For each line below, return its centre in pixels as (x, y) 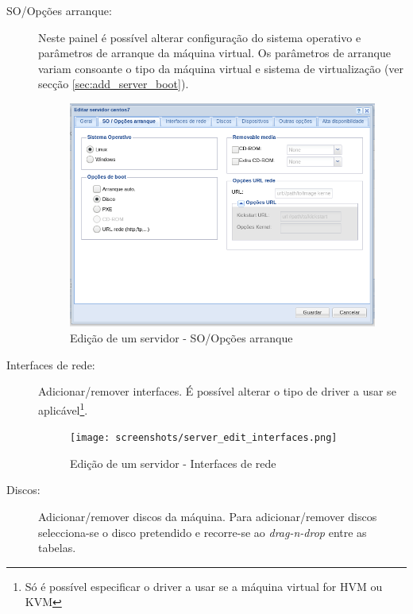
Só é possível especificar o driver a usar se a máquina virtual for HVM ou (204, 586)
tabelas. (57, 548)
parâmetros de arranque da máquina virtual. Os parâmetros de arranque (214, 53)
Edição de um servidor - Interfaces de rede (173, 463)
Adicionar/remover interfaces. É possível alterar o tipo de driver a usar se (217, 391)
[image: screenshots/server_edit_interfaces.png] (204, 438)
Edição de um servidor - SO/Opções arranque (181, 338)
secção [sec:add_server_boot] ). (114, 84)
